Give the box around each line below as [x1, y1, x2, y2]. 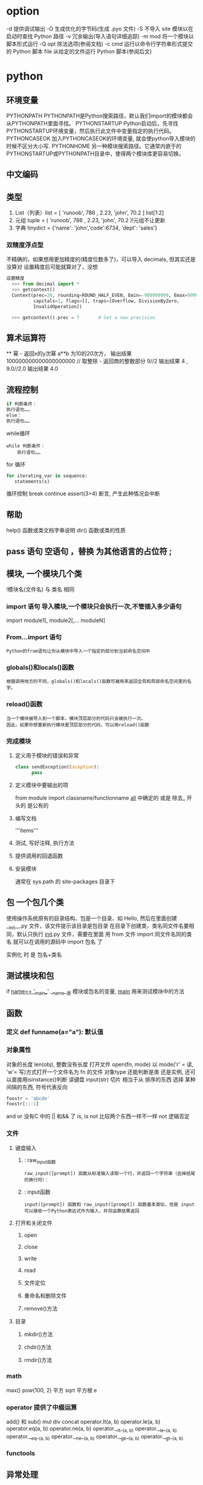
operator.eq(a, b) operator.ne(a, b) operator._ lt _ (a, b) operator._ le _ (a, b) [6, 1424, 177, 1434]
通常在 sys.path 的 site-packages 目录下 [14, 878, 115, 885]
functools [6, 1449, 35, 1458]
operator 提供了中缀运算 [6, 1403, 77, 1412]
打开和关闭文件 [14, 1219, 53, 1227]
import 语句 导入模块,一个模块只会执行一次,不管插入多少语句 [6, 603, 182, 611]
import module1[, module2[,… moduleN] [6, 617, 106, 624]
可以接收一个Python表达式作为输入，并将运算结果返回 [24, 1208, 140, 1214]
